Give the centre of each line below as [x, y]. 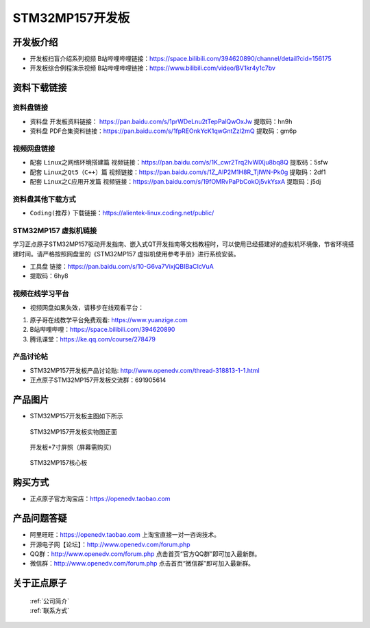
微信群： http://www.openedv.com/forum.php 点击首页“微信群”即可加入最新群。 [142, 564]
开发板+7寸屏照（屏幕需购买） [73, 447]
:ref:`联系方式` [50, 611]
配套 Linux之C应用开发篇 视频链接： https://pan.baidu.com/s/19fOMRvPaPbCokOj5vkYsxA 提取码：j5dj [175, 181]
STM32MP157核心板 [59, 463]
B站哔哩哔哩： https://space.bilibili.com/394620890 [102, 330]
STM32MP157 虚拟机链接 [55, 230]
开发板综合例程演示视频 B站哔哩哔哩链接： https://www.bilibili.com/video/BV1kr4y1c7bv [152, 68]
